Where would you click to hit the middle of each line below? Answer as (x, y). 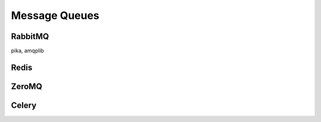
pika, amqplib (28, 51)
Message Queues (55, 15)
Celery (24, 105)
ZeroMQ (27, 86)
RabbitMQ (30, 36)
